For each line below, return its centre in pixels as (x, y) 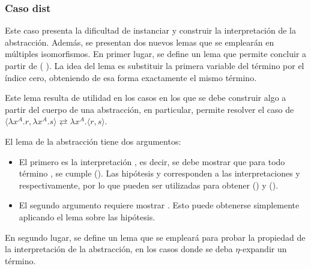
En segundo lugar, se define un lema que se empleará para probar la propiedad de (155, 237)
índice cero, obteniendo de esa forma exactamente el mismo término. (131, 77)
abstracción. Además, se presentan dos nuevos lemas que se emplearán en (140, 42)
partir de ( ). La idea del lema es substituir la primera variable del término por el (155, 65)
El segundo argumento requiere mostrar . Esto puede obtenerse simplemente (159, 205)
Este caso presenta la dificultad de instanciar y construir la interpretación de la (150, 30)
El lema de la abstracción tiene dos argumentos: (93, 141)
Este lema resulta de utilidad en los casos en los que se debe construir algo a (146, 98)
